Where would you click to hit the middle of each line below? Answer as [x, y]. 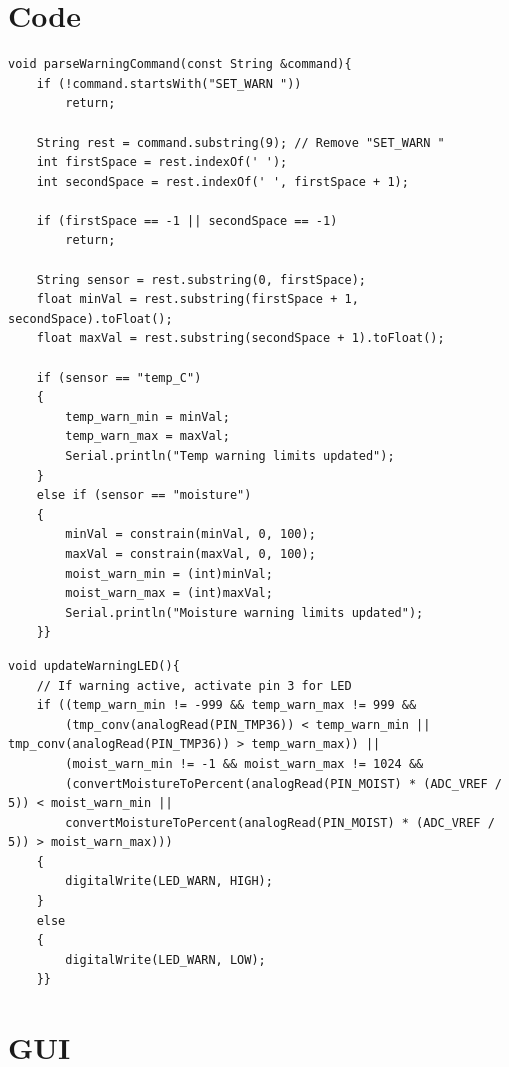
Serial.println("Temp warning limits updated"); [230, 456]
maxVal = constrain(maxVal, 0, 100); [190, 553]
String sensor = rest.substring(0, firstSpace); [201, 279]
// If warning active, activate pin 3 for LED [194, 685]
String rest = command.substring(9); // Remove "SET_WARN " [240, 142]
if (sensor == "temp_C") [119, 377]
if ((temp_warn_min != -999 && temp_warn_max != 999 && [226, 705]
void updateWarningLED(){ [94, 665]
